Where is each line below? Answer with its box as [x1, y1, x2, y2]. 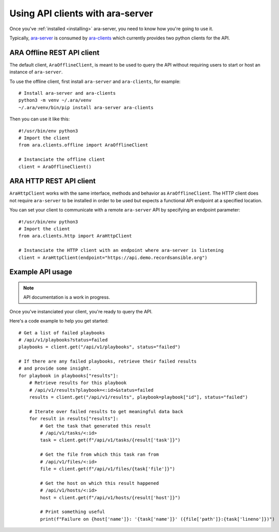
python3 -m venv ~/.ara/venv [18, 97, 92, 103]
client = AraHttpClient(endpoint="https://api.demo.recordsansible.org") [18, 254, 208, 261]
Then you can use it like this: [9, 116, 70, 122]
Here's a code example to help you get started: [9, 318, 109, 324]
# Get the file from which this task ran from [40, 452, 159, 458]
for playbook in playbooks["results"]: [18, 373, 119, 378]
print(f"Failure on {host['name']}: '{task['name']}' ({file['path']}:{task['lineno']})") [40, 516, 275, 522]
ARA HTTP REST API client [9, 177, 96, 185]
